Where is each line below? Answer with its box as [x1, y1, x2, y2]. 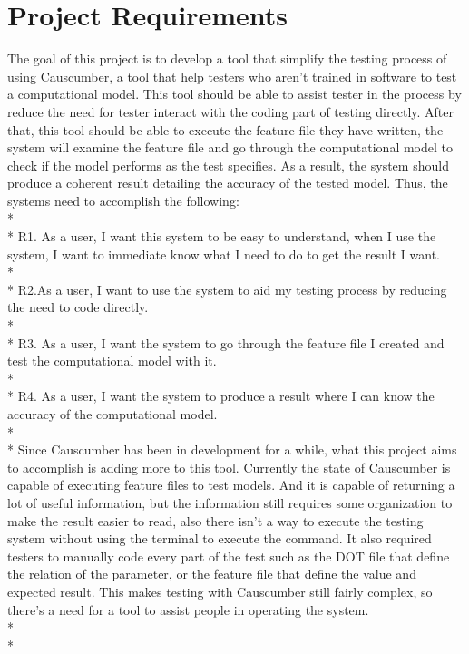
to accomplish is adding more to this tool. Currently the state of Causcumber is [7, 457, 451, 476]
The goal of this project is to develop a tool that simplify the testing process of [7, 49, 447, 68]
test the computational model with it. [7, 351, 217, 370]
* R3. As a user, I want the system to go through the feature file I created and [7, 333, 445, 352]
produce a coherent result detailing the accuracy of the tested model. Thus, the [7, 173, 448, 192]
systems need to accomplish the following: [7, 190, 239, 210]
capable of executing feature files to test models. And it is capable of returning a [7, 475, 455, 494]
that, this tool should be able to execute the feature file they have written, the [7, 120, 444, 139]
